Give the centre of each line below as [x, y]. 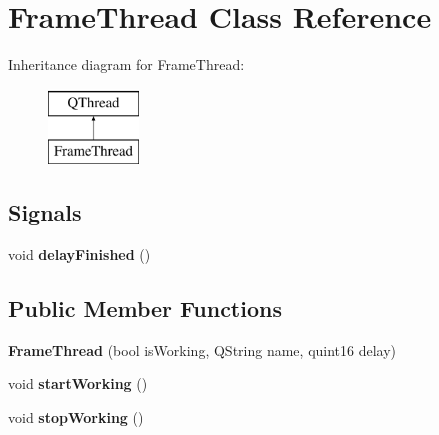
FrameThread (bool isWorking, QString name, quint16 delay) [202, 349]
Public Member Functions [145, 308]
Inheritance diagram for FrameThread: [126, 64]
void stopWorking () [76, 417]
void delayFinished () [79, 254]
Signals [45, 212]
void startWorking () [78, 383]
